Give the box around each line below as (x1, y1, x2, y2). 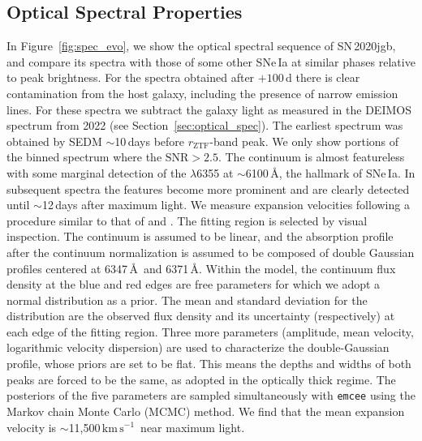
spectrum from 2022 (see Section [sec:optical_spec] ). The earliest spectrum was (6, 117, 403, 134)
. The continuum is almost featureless (217, 148, 405, 165)
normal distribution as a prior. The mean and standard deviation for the (6, 291, 368, 308)
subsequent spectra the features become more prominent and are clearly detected (6, 180, 410, 197)
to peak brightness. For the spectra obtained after (6, 69, 255, 86)
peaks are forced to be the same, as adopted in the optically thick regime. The (6, 370, 396, 387)
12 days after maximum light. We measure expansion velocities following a (41, 196, 410, 213)
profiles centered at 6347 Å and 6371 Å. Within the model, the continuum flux (6, 259, 396, 276)
